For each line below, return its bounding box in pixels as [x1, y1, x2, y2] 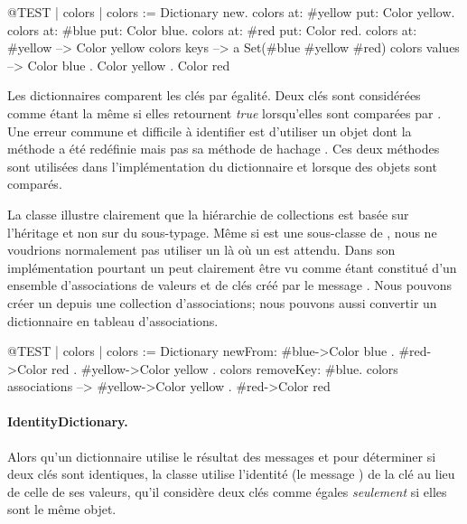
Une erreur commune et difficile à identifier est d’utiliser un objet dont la [7, 121, 412, 140]
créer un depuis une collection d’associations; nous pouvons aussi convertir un [7, 293, 437, 312]
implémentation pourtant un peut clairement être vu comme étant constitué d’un [7, 257, 457, 276]
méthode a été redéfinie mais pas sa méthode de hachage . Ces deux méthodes [7, 139, 440, 158]
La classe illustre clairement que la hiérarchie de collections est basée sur [7, 204, 409, 223]
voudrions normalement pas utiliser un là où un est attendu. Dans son [7, 240, 396, 259]
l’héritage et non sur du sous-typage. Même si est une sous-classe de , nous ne [7, 222, 437, 241]
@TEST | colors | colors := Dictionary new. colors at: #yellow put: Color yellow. [7, 3, 455, 21]
